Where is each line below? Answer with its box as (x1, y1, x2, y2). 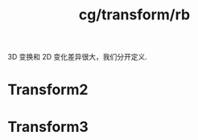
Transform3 (7, 117, 89, 136)
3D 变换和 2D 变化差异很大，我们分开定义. (7, 52, 148, 62)
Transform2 (7, 80, 89, 99)
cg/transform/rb (78, 6, 191, 24)
